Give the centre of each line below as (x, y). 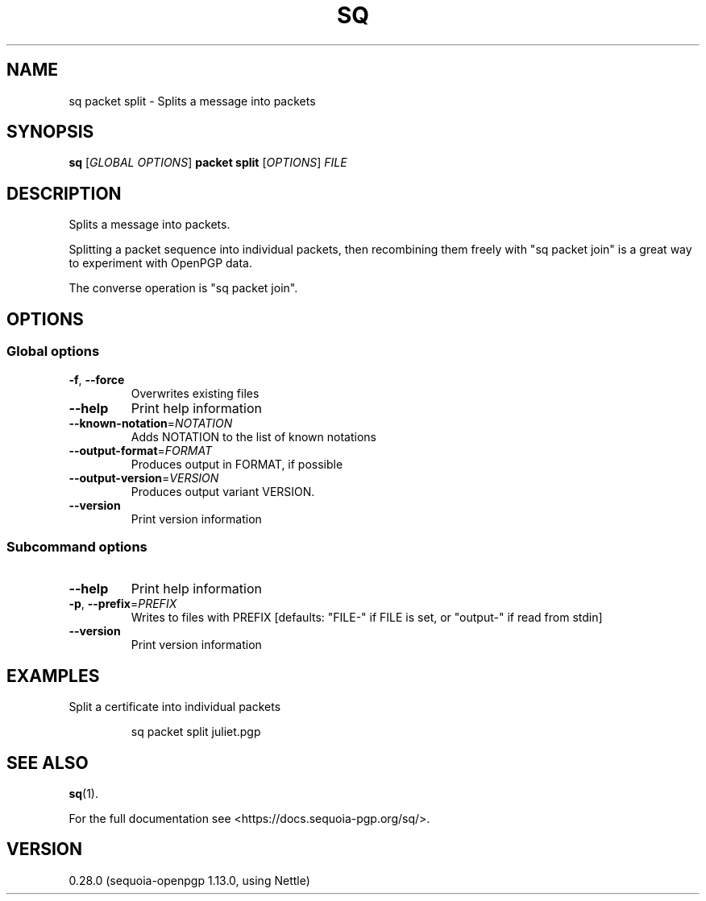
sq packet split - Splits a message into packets (192, 101)
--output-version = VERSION (144, 477)
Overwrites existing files (195, 393)
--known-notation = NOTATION (151, 423)
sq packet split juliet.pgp (196, 732)
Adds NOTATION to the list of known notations (253, 436)
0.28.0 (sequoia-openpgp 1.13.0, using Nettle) (189, 880)
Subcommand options (77, 546)
